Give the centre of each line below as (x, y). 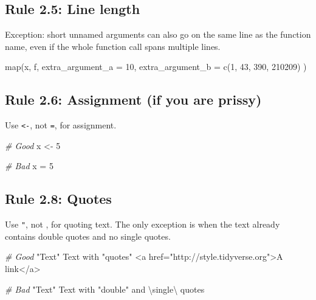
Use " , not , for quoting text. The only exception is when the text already (143, 224)
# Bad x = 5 (29, 166)
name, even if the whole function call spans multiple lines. (113, 46)
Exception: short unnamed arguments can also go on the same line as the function (158, 34)
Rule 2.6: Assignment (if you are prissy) (133, 99)
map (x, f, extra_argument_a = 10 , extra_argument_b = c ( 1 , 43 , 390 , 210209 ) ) (156, 67)
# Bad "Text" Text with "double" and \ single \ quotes (105, 289)
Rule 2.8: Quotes (58, 199)
